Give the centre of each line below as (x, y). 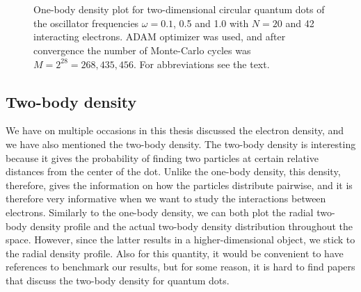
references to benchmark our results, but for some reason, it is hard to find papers (180, 267)
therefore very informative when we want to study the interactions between (166, 198)
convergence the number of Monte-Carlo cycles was (142, 50)
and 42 (300, 23)
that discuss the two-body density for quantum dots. (118, 280)
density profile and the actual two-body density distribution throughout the (191, 226)
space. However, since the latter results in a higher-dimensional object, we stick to (180, 240)
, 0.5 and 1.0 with (211, 23)
